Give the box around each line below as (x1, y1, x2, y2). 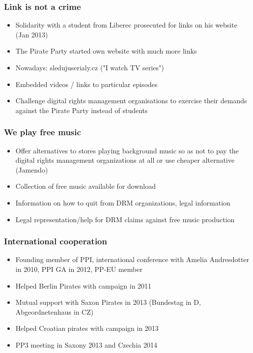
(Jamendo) (15, 164, 48, 175)
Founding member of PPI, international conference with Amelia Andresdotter (15, 254, 250, 265)
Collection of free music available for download (15, 181, 156, 191)
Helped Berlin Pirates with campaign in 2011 (15, 280, 152, 291)
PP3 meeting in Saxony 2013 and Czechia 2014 (15, 339, 157, 350)
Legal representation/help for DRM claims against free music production (15, 214, 235, 224)
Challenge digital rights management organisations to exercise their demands (15, 95, 247, 106)
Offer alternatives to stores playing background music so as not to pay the (15, 145, 239, 155)
